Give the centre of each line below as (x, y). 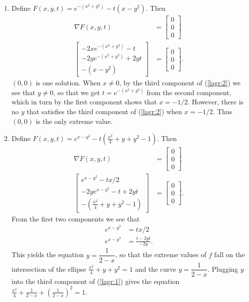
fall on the (229, 254)
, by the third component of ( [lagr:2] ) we (180, 83)
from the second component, (189, 92)
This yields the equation (48, 254)
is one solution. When (68, 83)
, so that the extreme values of (161, 254)
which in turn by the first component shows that (84, 102)
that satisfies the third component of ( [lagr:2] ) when (104, 111)
